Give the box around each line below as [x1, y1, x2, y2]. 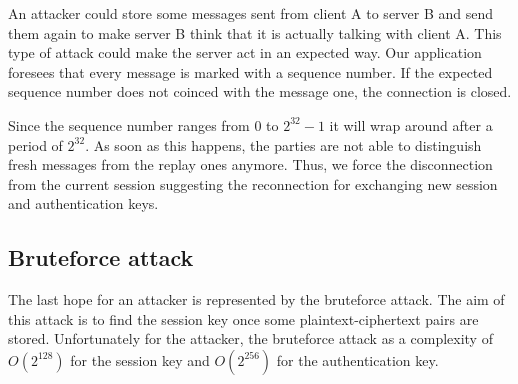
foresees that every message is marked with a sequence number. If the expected [8, 61, 493, 82]
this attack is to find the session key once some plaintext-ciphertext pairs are [8, 308, 479, 329]
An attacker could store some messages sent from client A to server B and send [8, 3, 494, 23]
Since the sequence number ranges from [8, 114, 250, 135]
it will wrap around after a [329, 114, 493, 135]
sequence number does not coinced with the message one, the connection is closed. [8, 81, 512, 102]
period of [8, 134, 63, 155]
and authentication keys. [8, 193, 159, 214]
